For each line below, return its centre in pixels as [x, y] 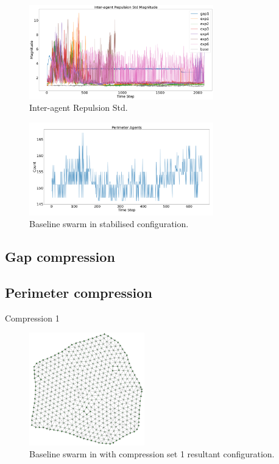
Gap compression [60, 257]
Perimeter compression [79, 292]
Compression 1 [32, 318]
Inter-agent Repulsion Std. [79, 107]
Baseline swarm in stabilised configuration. [109, 224]
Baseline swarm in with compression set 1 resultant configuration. [152, 454]
